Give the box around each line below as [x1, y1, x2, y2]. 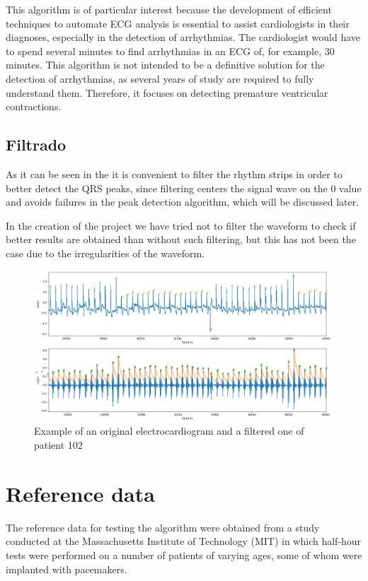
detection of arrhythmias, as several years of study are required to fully [6, 71, 314, 86]
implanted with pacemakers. [6, 561, 127, 576]
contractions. [6, 99, 62, 114]
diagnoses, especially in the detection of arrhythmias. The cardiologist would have [6, 30, 361, 45]
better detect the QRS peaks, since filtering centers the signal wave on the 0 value [6, 180, 362, 195]
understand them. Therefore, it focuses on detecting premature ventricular [6, 85, 328, 100]
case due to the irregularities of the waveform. [6, 245, 205, 260]
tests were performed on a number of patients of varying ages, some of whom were [6, 547, 362, 562]
